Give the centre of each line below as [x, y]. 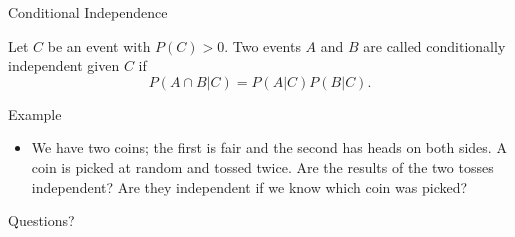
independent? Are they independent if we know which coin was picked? [249, 186]
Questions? [41, 220]
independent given [64, 65]
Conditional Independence [88, 12]
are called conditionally [434, 45]
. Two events [262, 45]
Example [35, 113]
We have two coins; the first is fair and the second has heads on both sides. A [269, 147]
